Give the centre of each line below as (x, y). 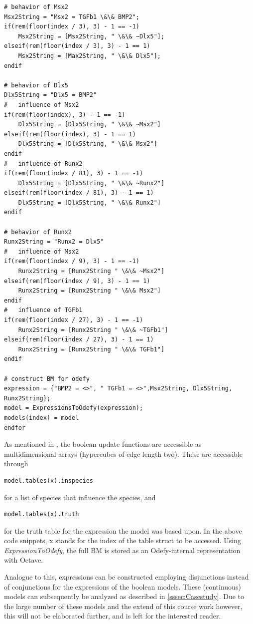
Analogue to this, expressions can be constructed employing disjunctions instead (126, 577)
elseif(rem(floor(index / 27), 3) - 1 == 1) (79, 340)
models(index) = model (42, 418)
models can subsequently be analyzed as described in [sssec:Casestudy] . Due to (124, 596)
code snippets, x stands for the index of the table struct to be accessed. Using (123, 540)
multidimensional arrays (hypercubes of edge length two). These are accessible (123, 454)
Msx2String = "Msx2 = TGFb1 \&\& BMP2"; (72, 17)
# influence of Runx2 (43, 163)
